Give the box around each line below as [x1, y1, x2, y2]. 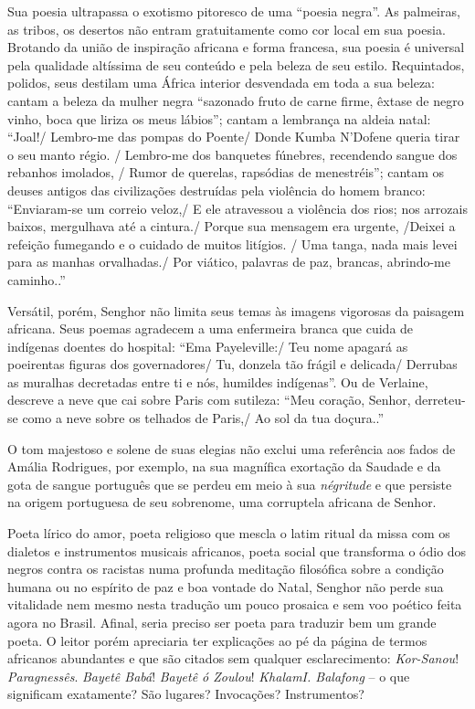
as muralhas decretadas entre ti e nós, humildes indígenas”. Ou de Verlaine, [7, 372, 428, 391]
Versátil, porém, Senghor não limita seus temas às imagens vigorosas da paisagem [7, 301, 465, 320]
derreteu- [415, 390, 466, 409]
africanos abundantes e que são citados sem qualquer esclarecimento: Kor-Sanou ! [7, 649, 459, 668]
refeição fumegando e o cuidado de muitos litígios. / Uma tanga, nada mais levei [7, 234, 458, 253]
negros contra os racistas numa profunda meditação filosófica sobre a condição [7, 559, 444, 578]
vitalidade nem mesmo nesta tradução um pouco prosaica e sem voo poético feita [7, 595, 462, 614]
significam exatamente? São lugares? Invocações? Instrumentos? [7, 684, 364, 704]
